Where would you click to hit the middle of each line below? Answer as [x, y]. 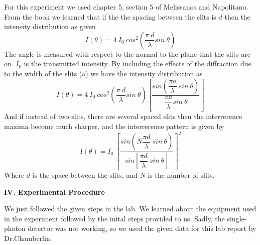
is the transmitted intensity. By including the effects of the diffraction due [138, 64]
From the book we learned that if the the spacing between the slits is [110, 16]
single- [237, 218]
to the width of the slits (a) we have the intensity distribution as [103, 73]
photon [15, 228]
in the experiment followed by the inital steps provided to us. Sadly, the [114, 218]
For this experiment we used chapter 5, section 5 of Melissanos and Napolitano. [126, 7]
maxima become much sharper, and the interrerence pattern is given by [114, 126]
